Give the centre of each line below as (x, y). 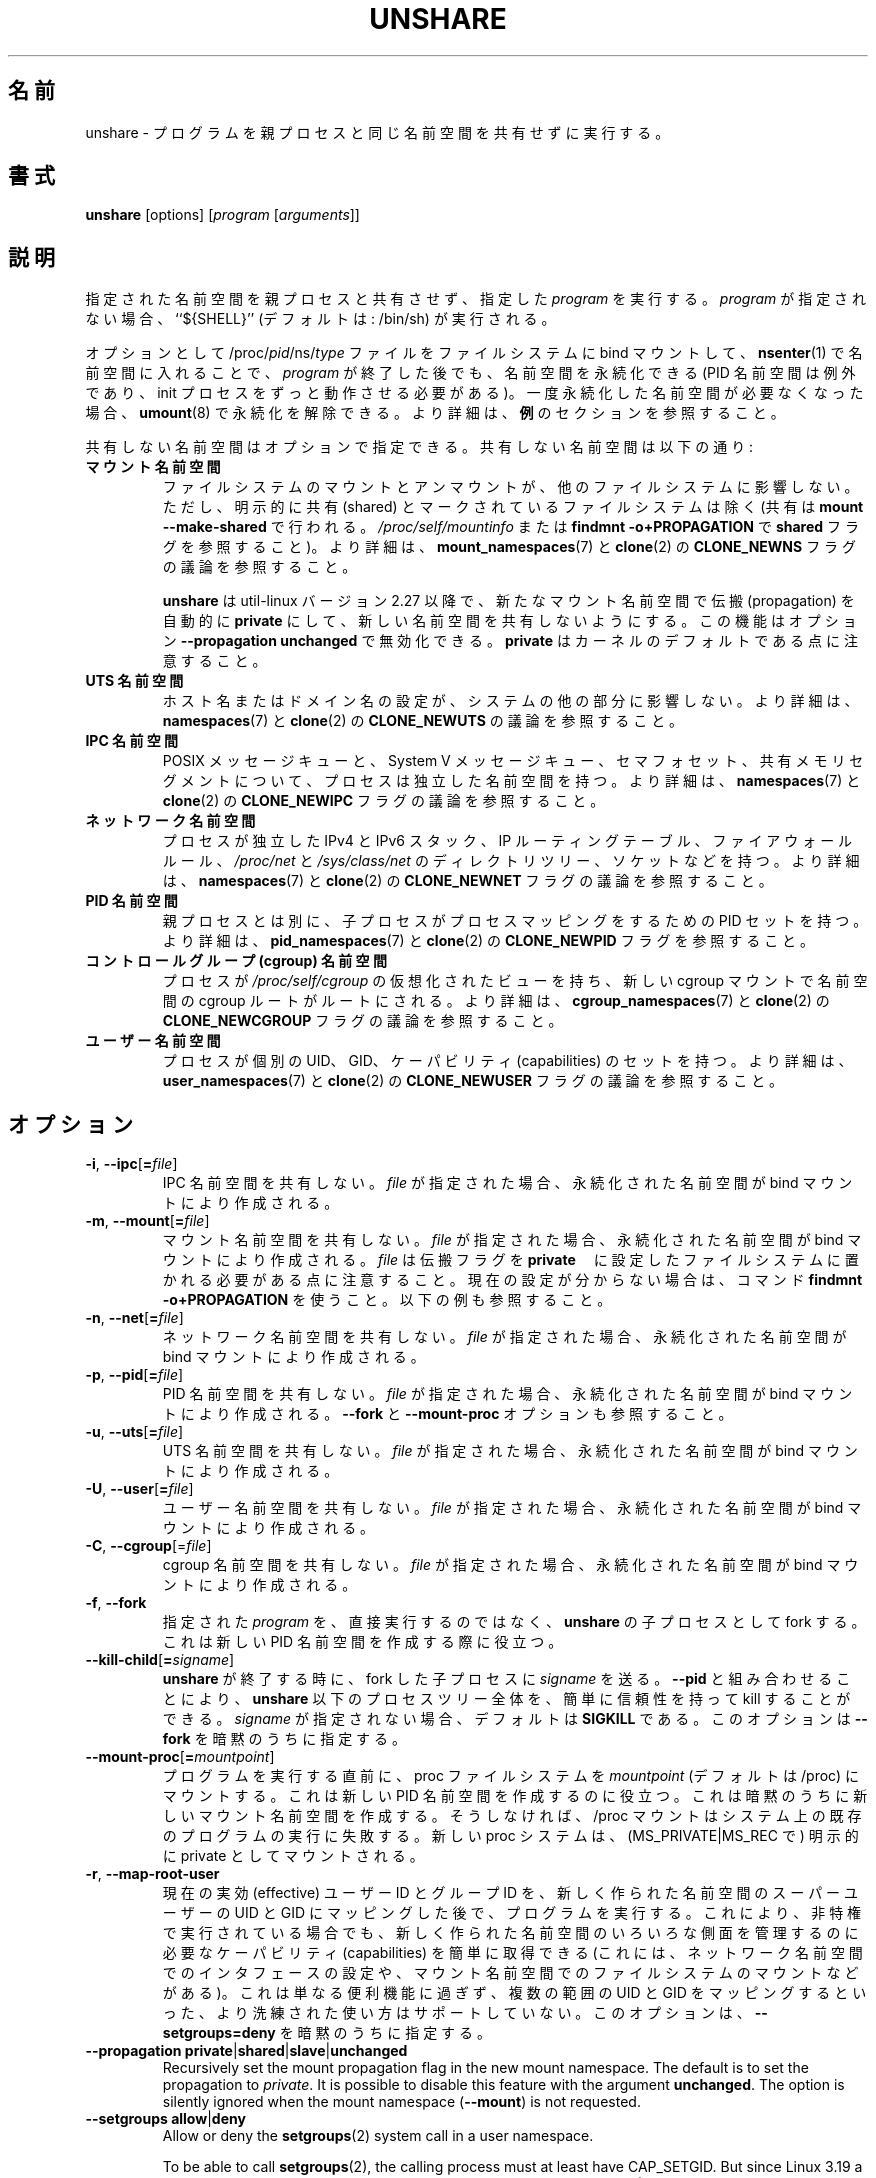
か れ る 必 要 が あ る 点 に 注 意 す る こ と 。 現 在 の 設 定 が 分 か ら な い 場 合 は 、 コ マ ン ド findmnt (512, 1280)
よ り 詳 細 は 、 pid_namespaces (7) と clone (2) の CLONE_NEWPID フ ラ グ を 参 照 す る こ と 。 (488, 941)
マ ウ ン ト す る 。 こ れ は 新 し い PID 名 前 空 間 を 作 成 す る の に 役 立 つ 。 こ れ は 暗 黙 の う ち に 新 (515, 1796)
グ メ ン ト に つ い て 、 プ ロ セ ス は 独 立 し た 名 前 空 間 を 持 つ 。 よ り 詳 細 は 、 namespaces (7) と (511, 781)
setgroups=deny (219, 2033)
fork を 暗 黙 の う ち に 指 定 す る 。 (284, 1739)
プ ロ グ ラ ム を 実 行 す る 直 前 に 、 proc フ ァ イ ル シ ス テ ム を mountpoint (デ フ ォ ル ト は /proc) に (510, 1776)
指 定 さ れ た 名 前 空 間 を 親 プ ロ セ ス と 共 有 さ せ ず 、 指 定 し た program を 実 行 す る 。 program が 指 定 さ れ (476, 299)
